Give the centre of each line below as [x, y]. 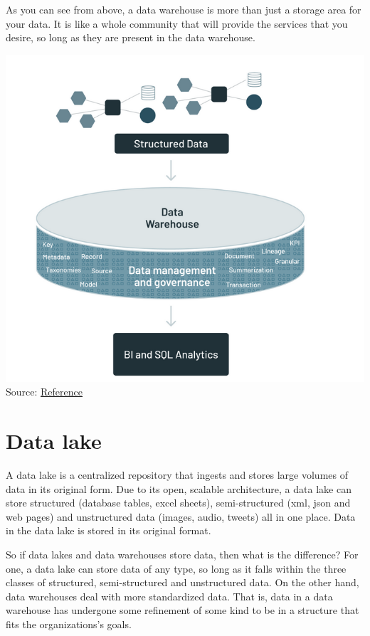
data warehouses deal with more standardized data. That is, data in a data [169, 596]
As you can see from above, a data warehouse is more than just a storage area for [184, 9]
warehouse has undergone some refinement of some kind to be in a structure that [183, 610]
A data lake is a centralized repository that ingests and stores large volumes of [177, 475]
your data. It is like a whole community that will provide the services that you [177, 23]
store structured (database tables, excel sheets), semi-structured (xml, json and [178, 503]
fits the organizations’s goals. [69, 624]
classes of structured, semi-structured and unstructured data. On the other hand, [183, 582]
